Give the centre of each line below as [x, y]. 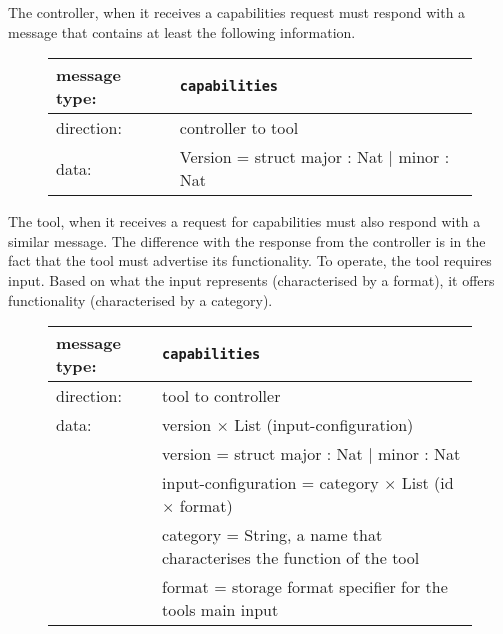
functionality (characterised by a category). [140, 299]
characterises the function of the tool [291, 558]
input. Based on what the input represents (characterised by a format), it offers [251, 279]
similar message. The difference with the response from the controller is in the [247, 240]
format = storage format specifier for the [305, 587]
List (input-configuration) [324, 425]
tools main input [220, 610]
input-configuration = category [270, 483]
